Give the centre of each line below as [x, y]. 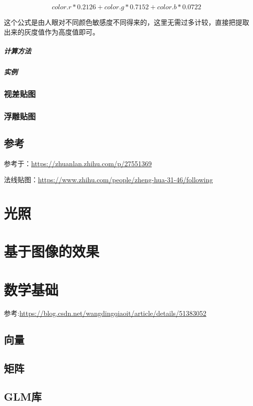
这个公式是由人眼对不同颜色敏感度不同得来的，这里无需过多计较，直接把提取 [126, 22]
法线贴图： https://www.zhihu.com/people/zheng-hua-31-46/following [108, 180]
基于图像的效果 [52, 251]
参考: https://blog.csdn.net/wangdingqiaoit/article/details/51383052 [105, 313]
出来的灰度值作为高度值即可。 [52, 31]
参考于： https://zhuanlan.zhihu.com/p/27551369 [78, 163]
